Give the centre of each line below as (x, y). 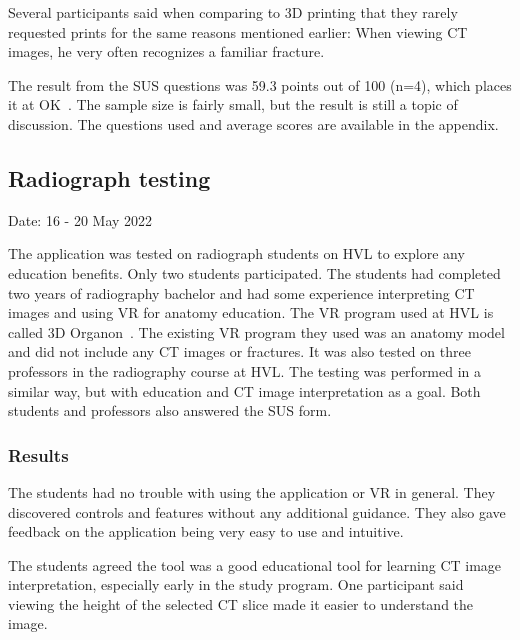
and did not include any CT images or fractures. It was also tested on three (239, 351)
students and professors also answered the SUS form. (170, 410)
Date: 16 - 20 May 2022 (80, 219)
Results (38, 454)
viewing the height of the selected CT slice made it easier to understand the (241, 603)
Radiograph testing (109, 177)
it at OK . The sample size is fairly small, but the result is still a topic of (233, 104)
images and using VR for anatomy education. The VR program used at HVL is (251, 312)
